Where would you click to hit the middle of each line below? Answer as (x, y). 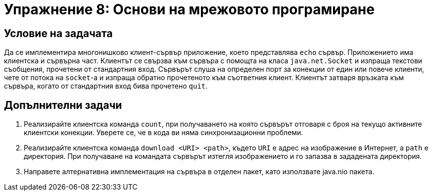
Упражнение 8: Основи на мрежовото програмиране (189, 9)
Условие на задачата (58, 33)
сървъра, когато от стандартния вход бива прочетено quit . (106, 86)
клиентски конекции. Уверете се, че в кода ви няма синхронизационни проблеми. (164, 133)
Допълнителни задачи (63, 105)
